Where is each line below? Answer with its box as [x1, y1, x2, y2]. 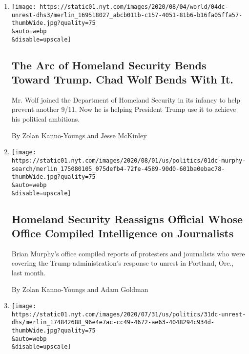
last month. [11, 267, 46, 277]
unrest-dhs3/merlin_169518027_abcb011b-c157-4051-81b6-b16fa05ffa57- [11, 11, 243, 19]
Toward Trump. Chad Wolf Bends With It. [11, 72, 233, 87]
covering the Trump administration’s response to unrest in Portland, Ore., [11, 258, 234, 268]
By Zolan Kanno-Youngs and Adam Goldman [11, 284, 148, 294]
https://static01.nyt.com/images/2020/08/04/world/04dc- [40, 3, 228, 10]
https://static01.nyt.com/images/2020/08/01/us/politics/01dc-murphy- [11, 157, 246, 164]
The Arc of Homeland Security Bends [11, 57, 207, 72]
